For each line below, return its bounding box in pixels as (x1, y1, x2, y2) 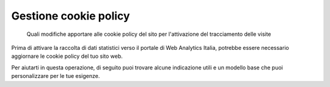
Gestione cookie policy (11, 9, 130, 23)
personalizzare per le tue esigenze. (11, 72, 100, 80)
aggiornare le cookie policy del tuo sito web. (11, 52, 123, 60)
